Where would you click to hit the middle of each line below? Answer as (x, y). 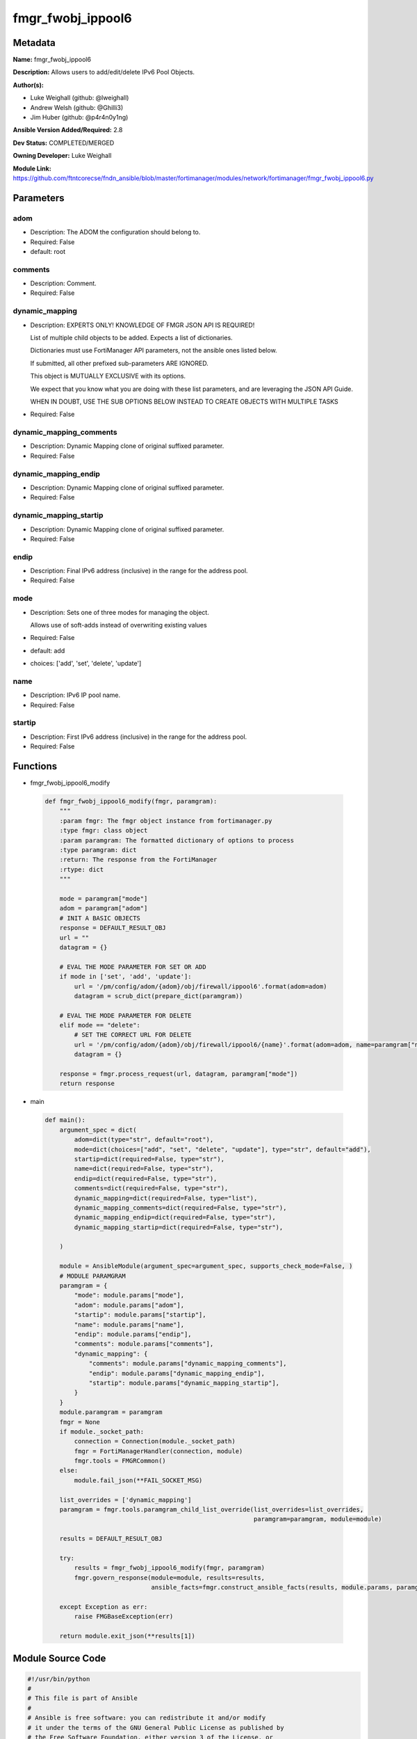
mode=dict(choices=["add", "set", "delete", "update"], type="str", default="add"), (222, 1149)
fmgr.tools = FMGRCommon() (120, 1461)
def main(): (65, 1120)
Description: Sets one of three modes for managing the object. (120, 612)
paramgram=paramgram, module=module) (318, 1519)
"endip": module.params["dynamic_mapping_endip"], (177, 1373)
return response (87, 1084)
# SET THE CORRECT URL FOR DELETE (133, 1035)
